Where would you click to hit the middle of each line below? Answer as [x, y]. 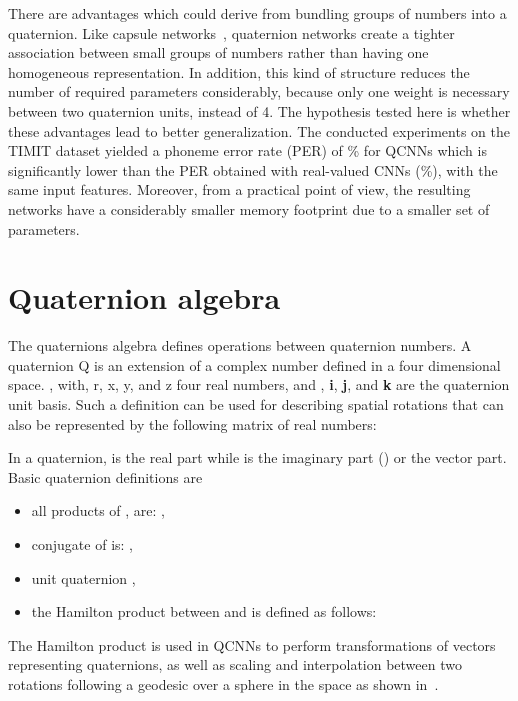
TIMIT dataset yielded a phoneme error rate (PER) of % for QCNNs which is [247, 150]
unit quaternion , [83, 577]
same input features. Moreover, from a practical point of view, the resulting [239, 189]
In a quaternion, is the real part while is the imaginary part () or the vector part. [257, 457]
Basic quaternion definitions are [105, 476]
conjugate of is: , [82, 544]
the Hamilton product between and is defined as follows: [204, 611]
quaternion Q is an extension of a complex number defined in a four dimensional [254, 364]
